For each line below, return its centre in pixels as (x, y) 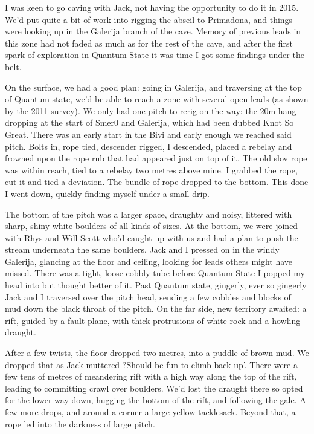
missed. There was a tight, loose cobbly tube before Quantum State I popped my (155, 273)
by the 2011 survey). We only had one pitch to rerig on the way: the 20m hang (151, 110)
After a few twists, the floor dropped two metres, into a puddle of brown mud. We (157, 353)
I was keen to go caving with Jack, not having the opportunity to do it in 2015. (152, 7)
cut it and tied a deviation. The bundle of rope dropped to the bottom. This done (157, 182)
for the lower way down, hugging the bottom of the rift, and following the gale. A (155, 400)
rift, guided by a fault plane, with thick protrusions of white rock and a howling (153, 320)
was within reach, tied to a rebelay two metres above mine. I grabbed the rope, (151, 170)
